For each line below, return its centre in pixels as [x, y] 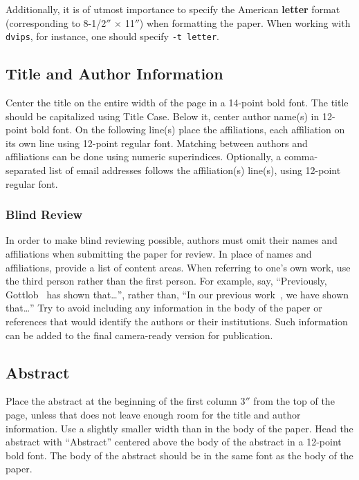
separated [26, 170]
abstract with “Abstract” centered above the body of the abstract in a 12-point [174, 442]
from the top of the [294, 401]
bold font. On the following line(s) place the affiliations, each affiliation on [188, 129]
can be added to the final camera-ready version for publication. [139, 335]
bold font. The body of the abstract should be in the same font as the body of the [179, 455]
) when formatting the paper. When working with [245, 22]
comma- [301, 156]
